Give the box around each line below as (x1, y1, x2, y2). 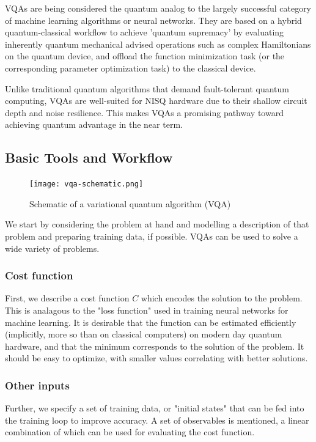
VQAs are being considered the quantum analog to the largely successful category (5, 2, 312, 14)
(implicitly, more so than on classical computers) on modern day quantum (5, 328, 282, 341)
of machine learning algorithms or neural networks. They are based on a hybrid (5, 13, 302, 26)
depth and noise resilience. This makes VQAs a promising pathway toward (5, 106, 284, 119)
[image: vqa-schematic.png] (29, 180, 144, 189)
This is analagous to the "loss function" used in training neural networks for (5, 303, 288, 316)
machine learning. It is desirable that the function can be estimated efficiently (5, 315, 296, 328)
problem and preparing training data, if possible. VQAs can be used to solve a (5, 229, 298, 242)
